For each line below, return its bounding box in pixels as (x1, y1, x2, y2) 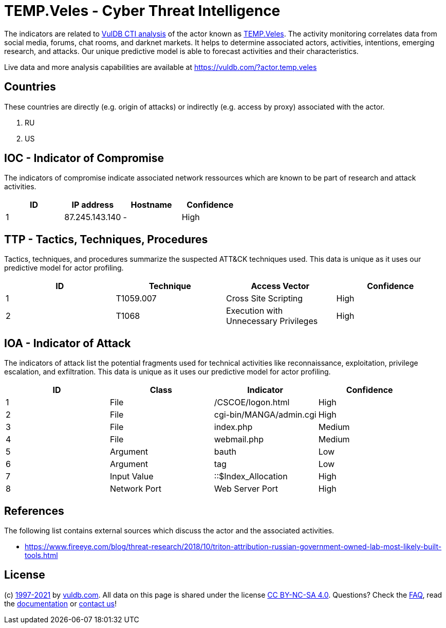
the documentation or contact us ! (4, 599, 117, 608)
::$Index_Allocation (214, 471, 288, 482)
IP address (71, 200, 114, 210)
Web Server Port (214, 483, 278, 494)
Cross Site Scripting (226, 293, 303, 304)
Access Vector (251, 281, 310, 292)
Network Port (109, 483, 161, 494)
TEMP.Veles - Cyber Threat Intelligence (4, 2, 281, 20)
